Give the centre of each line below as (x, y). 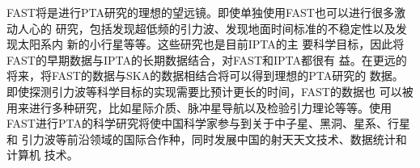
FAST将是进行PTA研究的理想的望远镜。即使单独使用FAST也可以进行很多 (200, 12)
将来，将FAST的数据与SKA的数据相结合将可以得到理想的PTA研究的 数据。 (205, 76)
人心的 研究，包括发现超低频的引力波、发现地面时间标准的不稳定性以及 (206, 28)
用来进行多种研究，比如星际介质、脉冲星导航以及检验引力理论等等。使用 (199, 107)
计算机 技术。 (42, 155)
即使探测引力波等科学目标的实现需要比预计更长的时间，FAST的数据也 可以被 (210, 91)
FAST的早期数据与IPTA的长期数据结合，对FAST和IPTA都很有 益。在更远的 (207, 59)
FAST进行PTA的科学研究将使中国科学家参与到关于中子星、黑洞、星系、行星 (208, 123)
